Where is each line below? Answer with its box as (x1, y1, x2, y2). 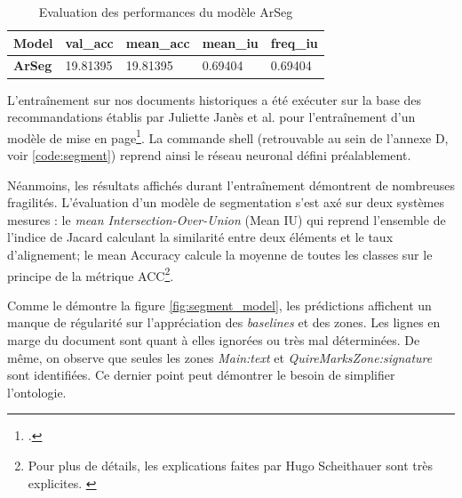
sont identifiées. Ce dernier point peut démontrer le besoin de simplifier (7, 365, 395, 384)
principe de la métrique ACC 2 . (7, 263, 174, 285)
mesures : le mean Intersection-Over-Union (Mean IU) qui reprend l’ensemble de (7, 210, 446, 229)
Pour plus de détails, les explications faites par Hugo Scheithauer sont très (28, 455, 433, 474)
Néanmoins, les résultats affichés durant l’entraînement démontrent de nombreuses (7, 175, 455, 194)
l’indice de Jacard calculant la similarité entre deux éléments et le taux (7, 228, 394, 246)
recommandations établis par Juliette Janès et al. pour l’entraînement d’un (7, 108, 416, 126)
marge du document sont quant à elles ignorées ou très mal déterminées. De (7, 330, 420, 349)
